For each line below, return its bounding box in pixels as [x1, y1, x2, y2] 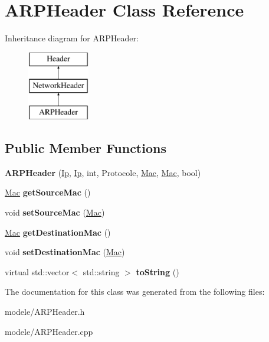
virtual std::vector [5, 265, 70, 278]
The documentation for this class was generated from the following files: [5, 285, 265, 298]
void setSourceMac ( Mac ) [5, 206, 105, 219]
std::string [83, 265, 120, 278]
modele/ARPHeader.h [5, 305, 85, 318]
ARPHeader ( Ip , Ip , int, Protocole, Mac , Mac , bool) [5, 166, 201, 178]
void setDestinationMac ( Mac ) [5, 246, 125, 258]
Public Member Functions [5, 139, 166, 157]
